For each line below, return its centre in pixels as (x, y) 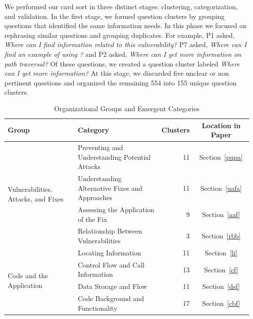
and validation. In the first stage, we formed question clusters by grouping (115, 16)
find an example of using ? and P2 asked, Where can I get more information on (123, 54)
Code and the (28, 275)
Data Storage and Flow (112, 286)
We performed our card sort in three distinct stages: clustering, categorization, (121, 6)
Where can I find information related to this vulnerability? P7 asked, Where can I (126, 44)
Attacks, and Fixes (36, 198)
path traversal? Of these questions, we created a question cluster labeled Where (122, 63)
